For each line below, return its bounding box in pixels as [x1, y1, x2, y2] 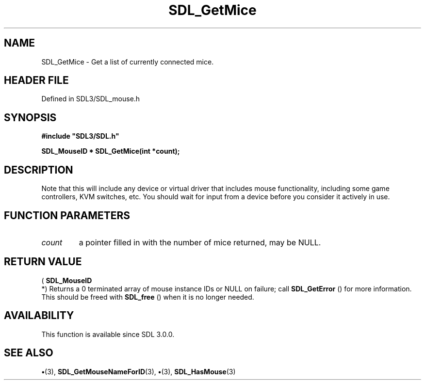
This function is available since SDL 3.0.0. [41, 330, 175, 338]
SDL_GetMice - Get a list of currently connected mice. [41, 57, 214, 66]
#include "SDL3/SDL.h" [41, 132, 119, 141]
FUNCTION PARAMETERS [4, 209, 130, 222]
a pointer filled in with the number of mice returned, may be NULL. [79, 237, 321, 247]
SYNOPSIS [4, 111, 57, 124]
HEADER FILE [4, 74, 69, 87]
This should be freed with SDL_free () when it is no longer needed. [41, 292, 254, 301]
